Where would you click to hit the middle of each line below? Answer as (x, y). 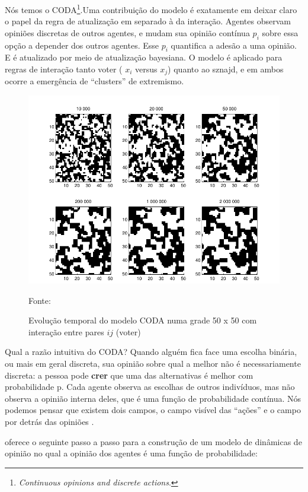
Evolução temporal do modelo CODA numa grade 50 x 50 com (143, 320)
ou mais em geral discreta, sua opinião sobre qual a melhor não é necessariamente (153, 364)
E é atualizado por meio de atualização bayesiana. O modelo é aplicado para (144, 57)
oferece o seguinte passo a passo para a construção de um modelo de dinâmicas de (153, 441)
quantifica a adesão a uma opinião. (234, 45)
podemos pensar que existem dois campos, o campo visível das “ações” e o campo (153, 410)
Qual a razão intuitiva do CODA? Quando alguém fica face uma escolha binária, (151, 352)
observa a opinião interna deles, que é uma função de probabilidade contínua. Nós (153, 398)
